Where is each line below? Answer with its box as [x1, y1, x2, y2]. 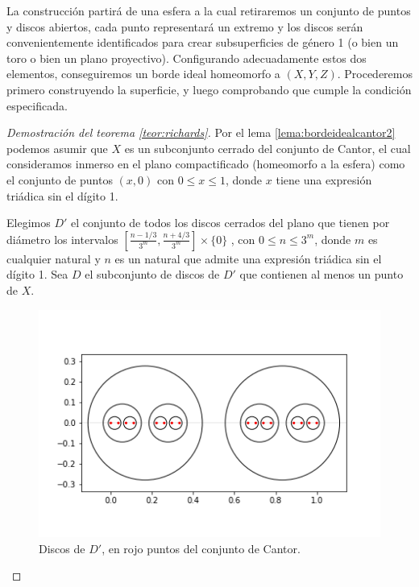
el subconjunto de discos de [85, 266, 220, 283]
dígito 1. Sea [6, 266, 68, 283]
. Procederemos [337, 65, 413, 82]
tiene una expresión [276, 171, 372, 188]
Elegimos [6, 214, 51, 231]
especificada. [6, 97, 68, 114]
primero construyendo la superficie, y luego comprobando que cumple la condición [6, 81, 412, 97]
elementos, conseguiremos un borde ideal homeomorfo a [6, 65, 280, 82]
